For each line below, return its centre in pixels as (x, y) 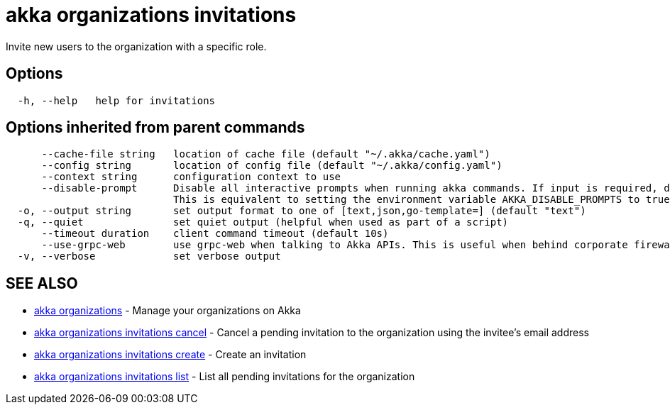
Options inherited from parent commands (155, 128)
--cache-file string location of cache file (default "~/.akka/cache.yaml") (266, 154)
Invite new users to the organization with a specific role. (136, 46)
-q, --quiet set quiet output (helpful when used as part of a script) (263, 222)
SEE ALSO (42, 283)
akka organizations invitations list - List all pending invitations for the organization (225, 377)
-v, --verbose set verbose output (149, 256)
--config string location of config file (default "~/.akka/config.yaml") (272, 166)
